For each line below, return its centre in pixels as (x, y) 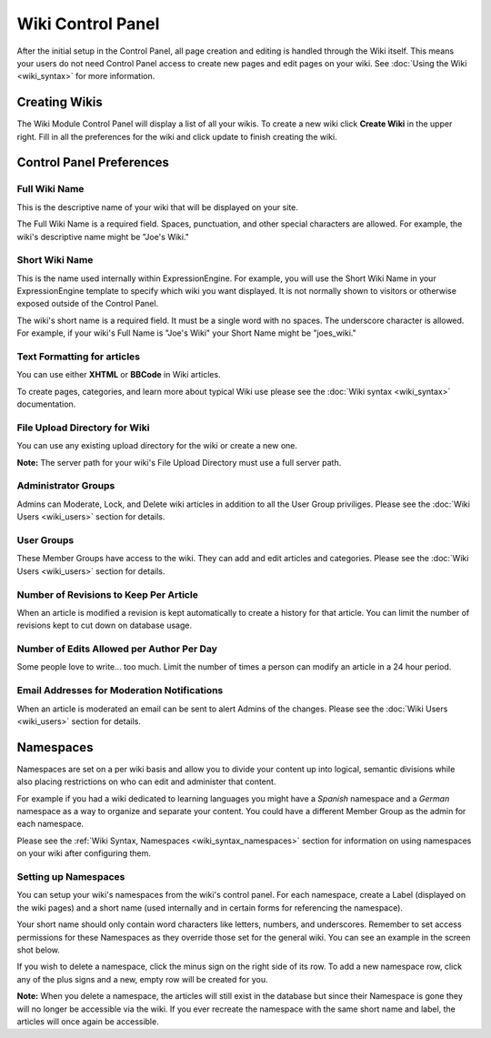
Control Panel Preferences (93, 162)
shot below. (39, 950)
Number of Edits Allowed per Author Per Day (117, 649)
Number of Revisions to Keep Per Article (108, 594)
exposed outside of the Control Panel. (88, 304)
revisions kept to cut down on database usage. (105, 625)
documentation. (46, 404)
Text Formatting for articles (79, 357)
